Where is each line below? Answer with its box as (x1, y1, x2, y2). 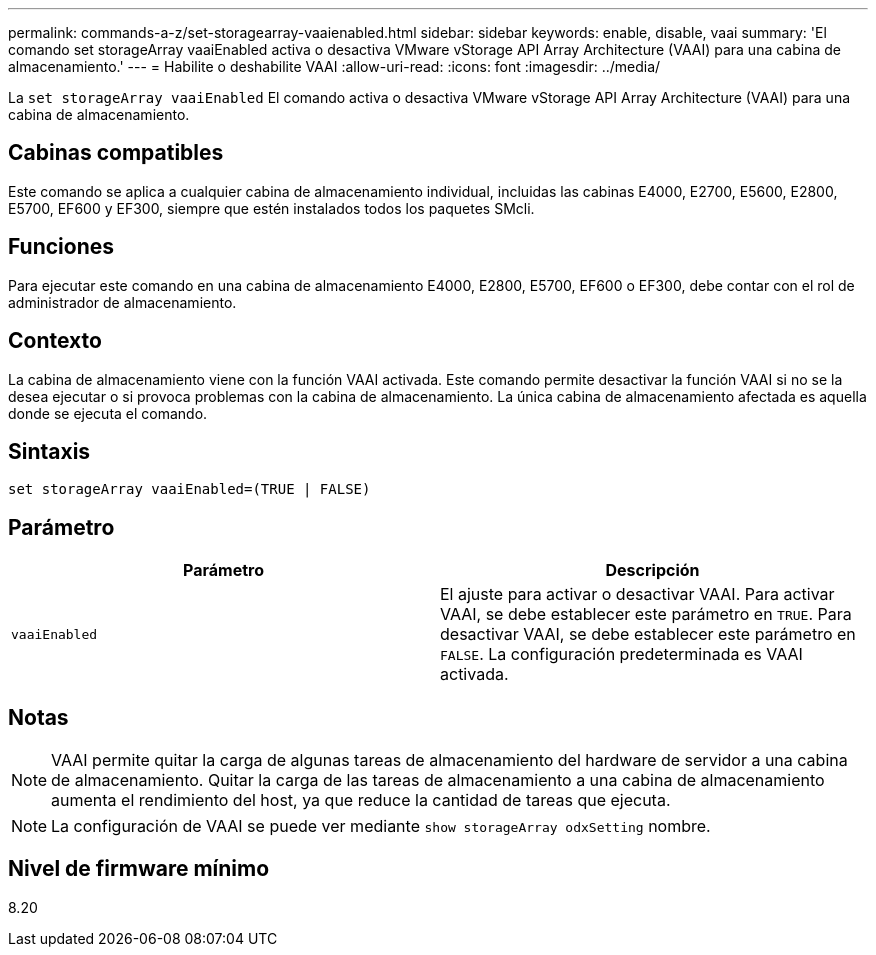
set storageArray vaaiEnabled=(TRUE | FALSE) (8, 481, 371, 498)
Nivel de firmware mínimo (8, 856, 270, 882)
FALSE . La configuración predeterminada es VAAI (440, 644, 803, 665)
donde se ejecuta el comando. (8, 404, 208, 422)
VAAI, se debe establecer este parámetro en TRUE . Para (440, 604, 852, 625)
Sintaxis (8, 438, 91, 464)
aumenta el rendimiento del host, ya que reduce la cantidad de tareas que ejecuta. (51, 790, 671, 811)
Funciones (8, 234, 115, 260)
